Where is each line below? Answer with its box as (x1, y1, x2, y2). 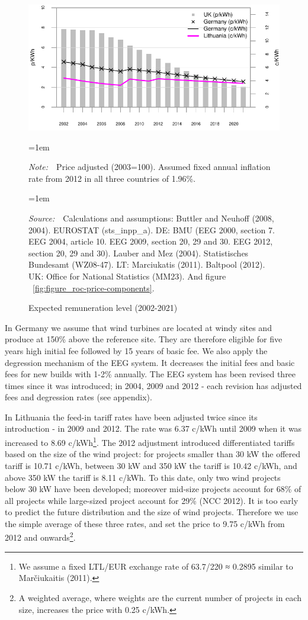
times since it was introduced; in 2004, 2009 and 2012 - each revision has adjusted (5, 379, 302, 391)
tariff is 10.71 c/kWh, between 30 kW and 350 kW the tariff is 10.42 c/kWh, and (5, 459, 297, 471)
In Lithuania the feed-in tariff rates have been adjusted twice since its (5, 410, 258, 423)
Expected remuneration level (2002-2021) (28, 301, 178, 314)
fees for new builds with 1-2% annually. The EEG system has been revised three (5, 368, 296, 380)
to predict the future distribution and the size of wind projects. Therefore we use (5, 506, 299, 518)
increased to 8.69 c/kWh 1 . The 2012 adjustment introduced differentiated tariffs (5, 435, 295, 448)
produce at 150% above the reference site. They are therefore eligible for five (5, 333, 283, 345)
